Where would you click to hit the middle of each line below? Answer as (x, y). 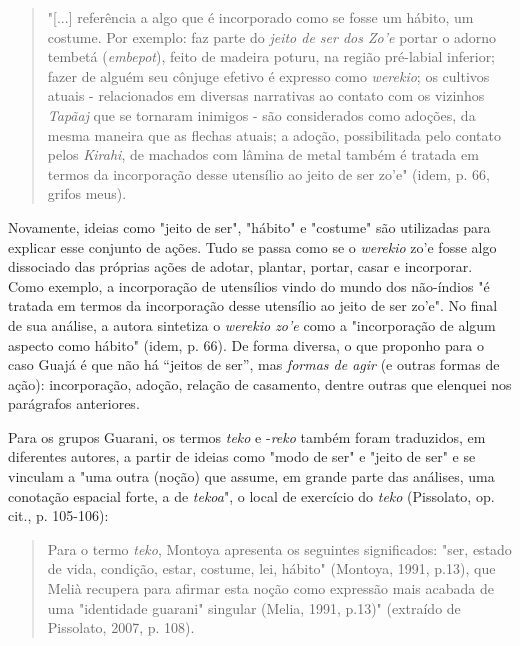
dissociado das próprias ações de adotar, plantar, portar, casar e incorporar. (240, 266)
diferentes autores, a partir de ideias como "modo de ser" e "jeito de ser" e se (242, 456)
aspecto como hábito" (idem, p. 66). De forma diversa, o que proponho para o (246, 344)
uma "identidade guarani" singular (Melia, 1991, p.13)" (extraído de (254, 607)
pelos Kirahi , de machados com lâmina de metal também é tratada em (263, 154)
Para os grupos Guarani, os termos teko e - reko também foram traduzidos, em (247, 436)
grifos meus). (87, 193)
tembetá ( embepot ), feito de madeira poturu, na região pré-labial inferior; (271, 56)
